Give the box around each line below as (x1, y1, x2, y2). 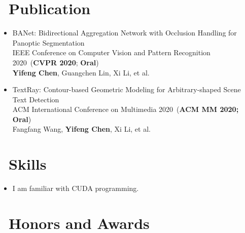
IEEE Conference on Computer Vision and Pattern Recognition (12, 47, 211, 58)
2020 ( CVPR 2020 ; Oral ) (12, 57, 99, 67)
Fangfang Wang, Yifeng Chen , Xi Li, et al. (12, 124, 151, 134)
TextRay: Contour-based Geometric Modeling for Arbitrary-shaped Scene (12, 84, 241, 95)
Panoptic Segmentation (12, 37, 85, 48)
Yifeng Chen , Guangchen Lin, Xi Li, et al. (12, 67, 150, 77)
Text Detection (12, 94, 59, 104)
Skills (9, 153, 47, 174)
